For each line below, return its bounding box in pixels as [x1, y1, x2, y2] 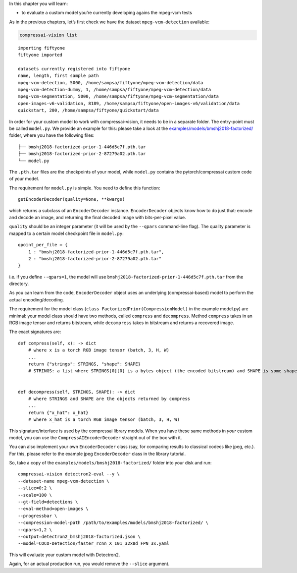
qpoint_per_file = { [18, 242, 68, 248]
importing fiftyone [18, 45, 65, 51]
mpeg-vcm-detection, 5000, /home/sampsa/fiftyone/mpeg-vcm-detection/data [18, 80, 203, 85]
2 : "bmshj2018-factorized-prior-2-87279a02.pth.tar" [28, 256, 162, 261]
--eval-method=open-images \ [18, 506, 89, 512]
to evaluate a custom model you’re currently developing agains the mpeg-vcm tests [21, 10, 193, 16]
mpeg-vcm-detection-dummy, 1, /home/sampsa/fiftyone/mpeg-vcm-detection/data [18, 87, 211, 93]
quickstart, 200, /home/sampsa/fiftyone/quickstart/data [18, 108, 159, 114]
